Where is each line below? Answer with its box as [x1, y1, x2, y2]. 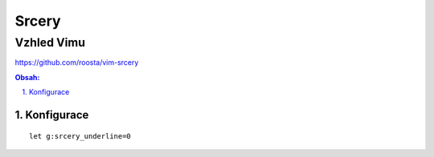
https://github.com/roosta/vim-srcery [14, 58, 139, 67]
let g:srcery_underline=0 [29, 131, 132, 140]
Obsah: [14, 72, 40, 82]
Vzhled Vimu [14, 35, 86, 50]
